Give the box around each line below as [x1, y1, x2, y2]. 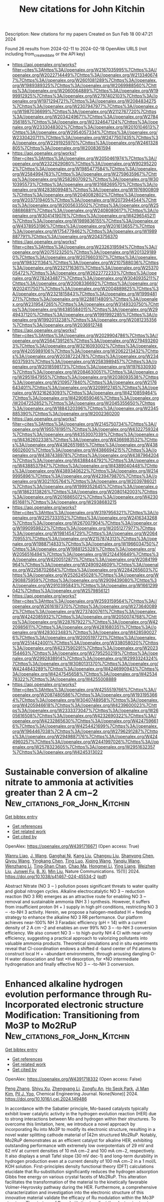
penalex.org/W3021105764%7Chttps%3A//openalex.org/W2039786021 [12, 478, 157, 484]
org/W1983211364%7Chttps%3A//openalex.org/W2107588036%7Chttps [12, 259, 159, 265]
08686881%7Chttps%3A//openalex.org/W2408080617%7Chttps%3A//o [12, 207, 159, 213]
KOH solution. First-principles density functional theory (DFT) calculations [5, 1163, 154, 1169]
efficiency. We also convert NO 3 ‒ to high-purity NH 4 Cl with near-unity [5, 930, 153, 936]
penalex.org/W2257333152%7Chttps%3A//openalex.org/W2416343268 [12, 515, 158, 521]
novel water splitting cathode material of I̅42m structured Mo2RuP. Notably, [5, 1131, 157, 1138]
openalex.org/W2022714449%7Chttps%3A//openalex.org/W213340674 [12, 72, 158, 78]
